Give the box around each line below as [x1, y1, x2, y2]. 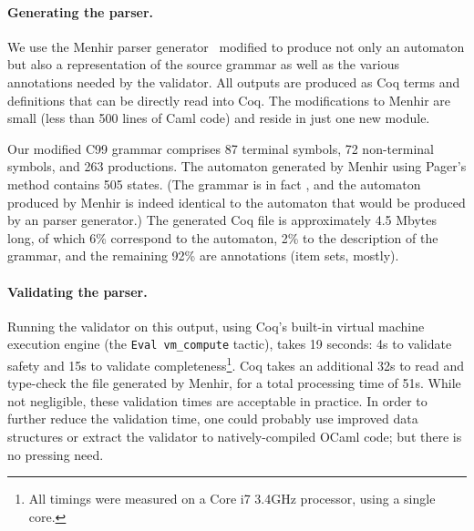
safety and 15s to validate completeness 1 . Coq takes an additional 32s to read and [7, 352, 464, 374]
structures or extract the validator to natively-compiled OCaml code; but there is [7, 427, 462, 445]
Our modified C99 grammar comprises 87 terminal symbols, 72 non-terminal [7, 138, 434, 158]
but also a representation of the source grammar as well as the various [7, 55, 399, 74]
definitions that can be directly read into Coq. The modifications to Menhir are [7, 90, 451, 109]
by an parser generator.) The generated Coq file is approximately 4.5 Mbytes [7, 210, 438, 230]
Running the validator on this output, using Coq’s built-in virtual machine [7, 316, 425, 335]
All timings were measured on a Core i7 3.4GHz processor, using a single [28, 489, 436, 508]
